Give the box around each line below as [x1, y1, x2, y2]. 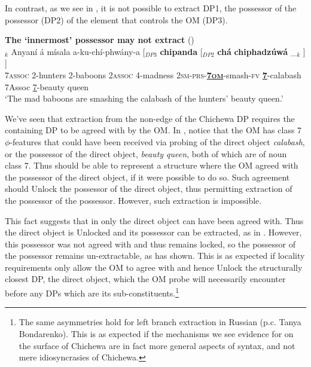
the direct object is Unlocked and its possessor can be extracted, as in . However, [5, 226, 302, 238]
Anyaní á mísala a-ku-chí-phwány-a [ [11, 45, 145, 57]
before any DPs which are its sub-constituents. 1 [5, 285, 179, 299]
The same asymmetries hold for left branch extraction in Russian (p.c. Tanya [19, 316, 301, 328]
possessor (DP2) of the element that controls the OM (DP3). [5, 13, 228, 26]
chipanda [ [160, 45, 203, 57]
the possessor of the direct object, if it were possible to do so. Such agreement [5, 170, 290, 183]
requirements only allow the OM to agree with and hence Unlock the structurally [5, 261, 303, 273]
